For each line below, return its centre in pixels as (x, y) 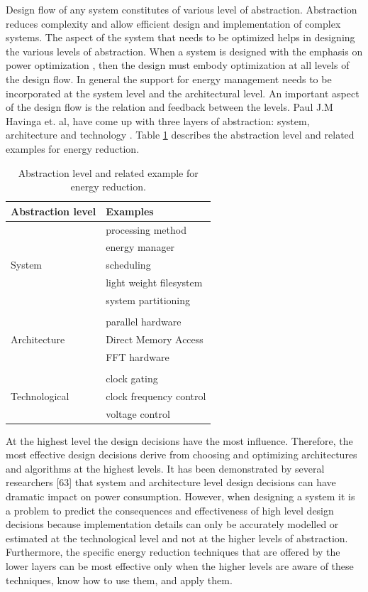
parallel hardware (144, 322)
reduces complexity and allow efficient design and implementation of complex (173, 23)
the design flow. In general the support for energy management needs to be (169, 79)
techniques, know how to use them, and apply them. (119, 580)
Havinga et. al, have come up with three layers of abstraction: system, (158, 120)
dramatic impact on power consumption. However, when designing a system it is (180, 496)
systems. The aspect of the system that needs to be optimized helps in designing (180, 37)
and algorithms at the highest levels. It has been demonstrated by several (165, 468)
